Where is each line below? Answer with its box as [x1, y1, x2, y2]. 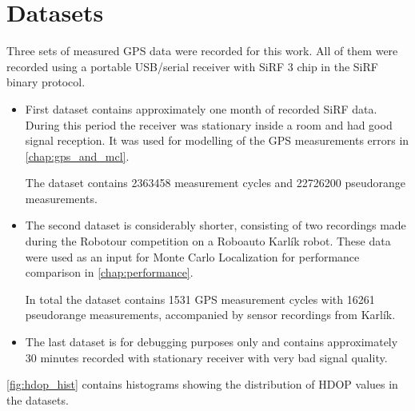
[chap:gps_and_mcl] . [25, 147, 130, 164]
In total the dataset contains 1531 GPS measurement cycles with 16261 [25, 290, 375, 307]
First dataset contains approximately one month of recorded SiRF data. [25, 100, 377, 117]
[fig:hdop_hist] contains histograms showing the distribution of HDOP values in [6, 376, 398, 393]
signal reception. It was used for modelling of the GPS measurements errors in [25, 132, 409, 149]
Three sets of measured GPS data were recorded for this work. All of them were [6, 42, 398, 59]
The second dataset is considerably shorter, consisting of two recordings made [25, 217, 406, 233]
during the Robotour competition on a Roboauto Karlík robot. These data [25, 233, 391, 249]
